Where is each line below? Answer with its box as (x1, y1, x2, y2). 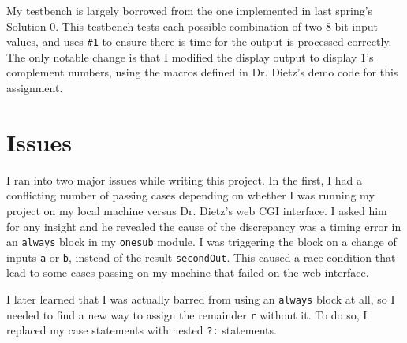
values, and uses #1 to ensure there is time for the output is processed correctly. (6, 33, 392, 50)
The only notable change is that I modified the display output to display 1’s (6, 48, 374, 65)
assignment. (6, 80, 63, 96)
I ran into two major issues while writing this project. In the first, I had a (6, 171, 362, 188)
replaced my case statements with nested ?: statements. (6, 322, 277, 338)
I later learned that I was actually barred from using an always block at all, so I (6, 291, 395, 308)
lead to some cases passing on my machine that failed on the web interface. (6, 264, 369, 281)
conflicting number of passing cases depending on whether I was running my (6, 187, 375, 203)
